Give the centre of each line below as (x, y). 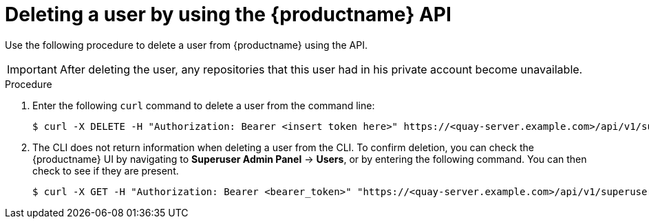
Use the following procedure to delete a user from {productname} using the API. (186, 45)
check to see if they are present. (106, 170)
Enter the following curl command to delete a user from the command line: (204, 105)
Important (32, 69)
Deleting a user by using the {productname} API (228, 14)
